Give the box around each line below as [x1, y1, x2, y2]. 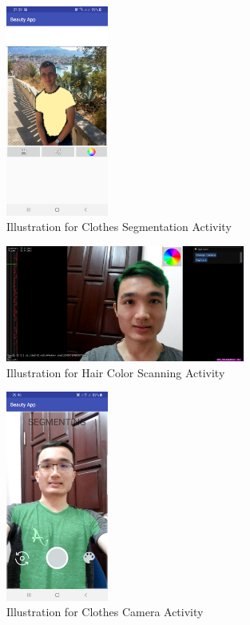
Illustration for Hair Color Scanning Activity [6, 364, 225, 380]
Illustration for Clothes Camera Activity [6, 603, 204, 620]
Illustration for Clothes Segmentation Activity [6, 218, 232, 235]
